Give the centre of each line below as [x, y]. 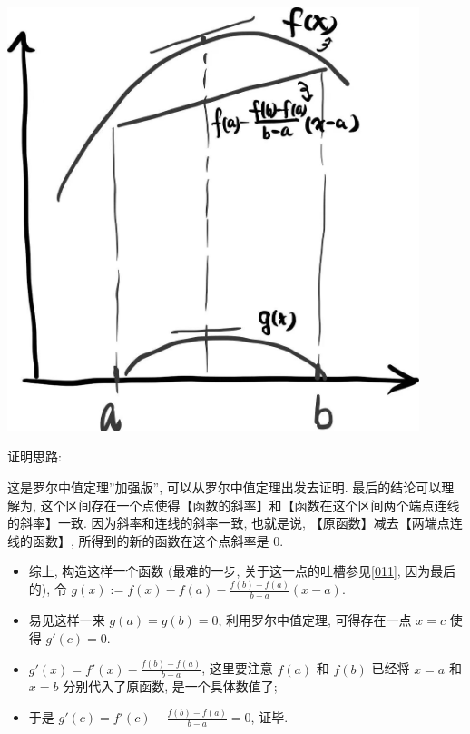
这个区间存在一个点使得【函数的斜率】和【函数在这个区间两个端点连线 [250, 505]
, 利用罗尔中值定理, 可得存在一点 [315, 620]
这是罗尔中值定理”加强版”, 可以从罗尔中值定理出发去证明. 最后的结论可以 [225, 487]
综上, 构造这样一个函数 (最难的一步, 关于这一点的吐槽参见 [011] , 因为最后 [242, 571]
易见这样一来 [67, 620]
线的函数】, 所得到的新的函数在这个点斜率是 [138, 540]
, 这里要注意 [237, 668]
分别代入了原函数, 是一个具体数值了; [170, 686]
